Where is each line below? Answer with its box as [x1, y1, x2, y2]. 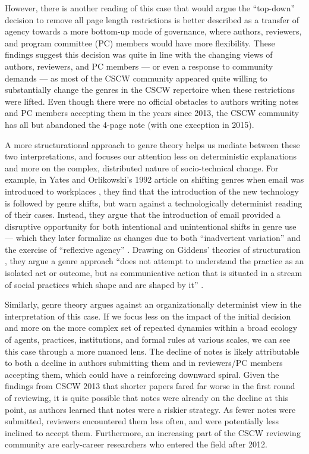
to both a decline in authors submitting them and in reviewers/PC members [5, 356, 283, 369]
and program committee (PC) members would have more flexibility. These [5, 36, 275, 49]
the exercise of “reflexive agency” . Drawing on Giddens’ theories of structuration [5, 243, 301, 255]
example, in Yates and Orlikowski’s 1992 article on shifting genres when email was [5, 173, 304, 186]
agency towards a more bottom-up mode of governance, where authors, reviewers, [5, 25, 302, 37]
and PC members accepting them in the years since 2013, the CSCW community [5, 107, 299, 119]
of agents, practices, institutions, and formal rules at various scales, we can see [5, 333, 291, 346]
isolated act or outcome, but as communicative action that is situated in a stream [5, 267, 302, 279]
